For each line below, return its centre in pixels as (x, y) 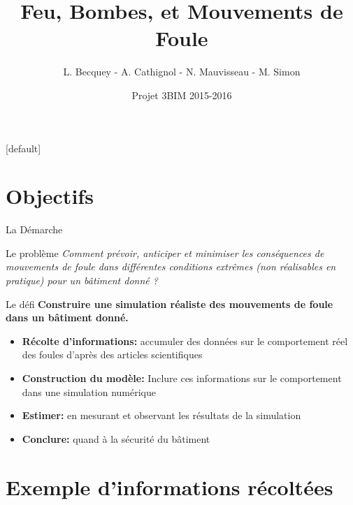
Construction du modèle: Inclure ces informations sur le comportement (182, 378)
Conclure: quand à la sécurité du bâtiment (116, 438)
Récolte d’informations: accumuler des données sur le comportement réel (185, 341)
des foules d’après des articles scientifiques (112, 354)
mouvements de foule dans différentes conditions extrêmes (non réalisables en (171, 266)
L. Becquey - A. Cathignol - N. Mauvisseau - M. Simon (182, 72)
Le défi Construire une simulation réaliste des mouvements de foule (170, 303)
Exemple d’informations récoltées (170, 486)
